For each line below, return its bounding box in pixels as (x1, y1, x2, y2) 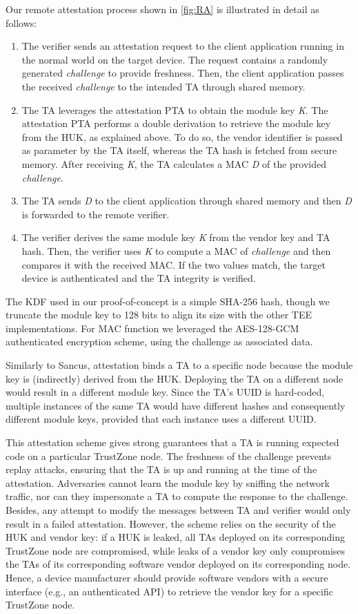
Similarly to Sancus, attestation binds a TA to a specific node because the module (6, 358, 353, 372)
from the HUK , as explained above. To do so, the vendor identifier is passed (21, 129, 343, 144)
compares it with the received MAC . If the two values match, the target (21, 257, 326, 271)
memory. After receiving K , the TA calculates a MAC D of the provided (21, 156, 327, 171)
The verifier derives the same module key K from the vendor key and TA (21, 230, 330, 244)
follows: (6, 15, 37, 30)
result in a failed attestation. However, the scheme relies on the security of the (6, 516, 336, 530)
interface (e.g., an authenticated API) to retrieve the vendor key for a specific (6, 584, 333, 598)
